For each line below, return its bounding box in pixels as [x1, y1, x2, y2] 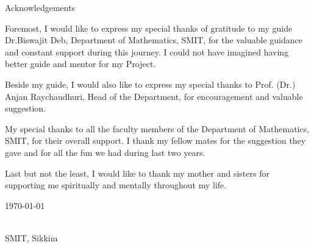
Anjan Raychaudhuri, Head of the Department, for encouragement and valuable [5, 90, 303, 102]
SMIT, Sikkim [5, 231, 58, 244]
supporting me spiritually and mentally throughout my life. [5, 179, 227, 191]
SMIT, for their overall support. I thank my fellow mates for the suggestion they [5, 134, 306, 147]
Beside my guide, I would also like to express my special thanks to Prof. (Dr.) [5, 77, 296, 90]
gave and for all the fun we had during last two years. [5, 146, 205, 158]
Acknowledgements [5, 1, 76, 13]
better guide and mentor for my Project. [5, 57, 156, 70]
